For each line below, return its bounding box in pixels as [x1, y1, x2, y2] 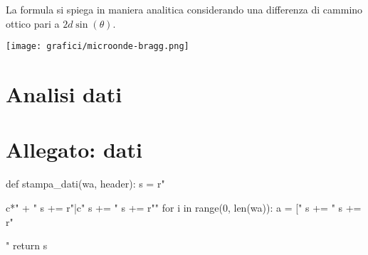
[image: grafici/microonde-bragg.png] [6, 41, 189, 52]
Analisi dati [6, 80, 122, 109]
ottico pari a [6, 16, 60, 31]
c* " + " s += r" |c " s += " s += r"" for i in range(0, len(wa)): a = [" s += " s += [6, 200, 362, 215]
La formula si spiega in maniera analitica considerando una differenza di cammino [6, 2, 363, 16]
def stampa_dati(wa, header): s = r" [6, 176, 165, 191]
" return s [6, 238, 48, 253]
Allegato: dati [6, 135, 142, 164]
